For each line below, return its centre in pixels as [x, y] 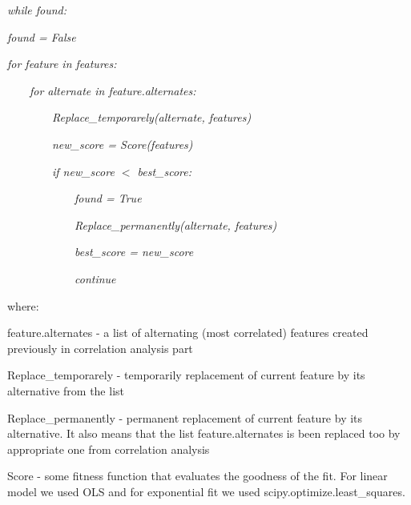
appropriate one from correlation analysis [109, 449]
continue [95, 278]
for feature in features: [62, 64]
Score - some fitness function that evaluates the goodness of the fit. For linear [197, 476]
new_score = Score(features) [123, 144]
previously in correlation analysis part [100, 348]
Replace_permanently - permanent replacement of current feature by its [185, 417]
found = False [42, 36]
